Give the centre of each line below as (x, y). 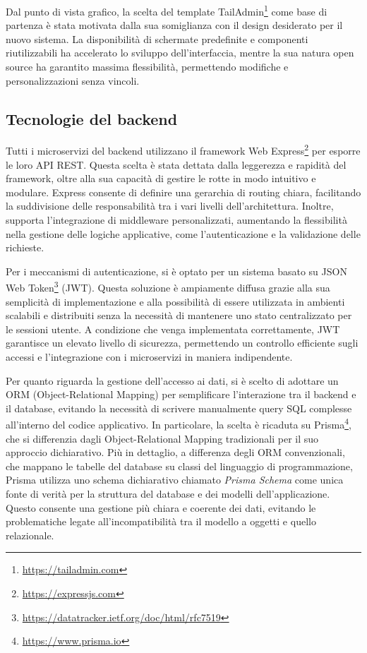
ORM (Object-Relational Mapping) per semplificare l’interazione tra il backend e (181, 394)
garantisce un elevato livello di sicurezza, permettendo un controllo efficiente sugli (182, 343)
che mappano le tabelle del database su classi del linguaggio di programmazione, (179, 466)
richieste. (25, 247)
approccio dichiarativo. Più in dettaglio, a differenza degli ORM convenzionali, (175, 452)
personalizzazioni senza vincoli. (73, 80)
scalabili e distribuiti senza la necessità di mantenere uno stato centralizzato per (179, 315)
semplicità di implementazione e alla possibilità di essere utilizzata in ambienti (175, 301)
